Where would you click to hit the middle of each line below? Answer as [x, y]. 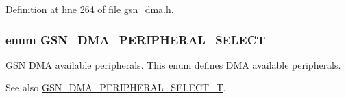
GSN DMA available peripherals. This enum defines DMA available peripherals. [173, 64]
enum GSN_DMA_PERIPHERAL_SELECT [136, 39]
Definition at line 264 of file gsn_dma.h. [90, 9]
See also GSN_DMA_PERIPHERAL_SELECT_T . [116, 87]
